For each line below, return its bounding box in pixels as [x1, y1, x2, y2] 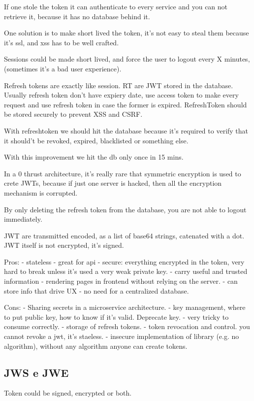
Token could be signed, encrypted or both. [4, 388, 132, 398]
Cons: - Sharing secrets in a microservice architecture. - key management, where [4, 302, 246, 312]
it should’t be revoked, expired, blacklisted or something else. [4, 135, 189, 145]
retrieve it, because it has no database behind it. [4, 11, 150, 21]
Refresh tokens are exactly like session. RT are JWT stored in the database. [4, 80, 233, 90]
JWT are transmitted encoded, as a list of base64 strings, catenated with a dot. [4, 230, 245, 240]
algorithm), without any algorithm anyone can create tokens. [4, 340, 188, 351]
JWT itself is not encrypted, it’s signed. [4, 240, 124, 250]
